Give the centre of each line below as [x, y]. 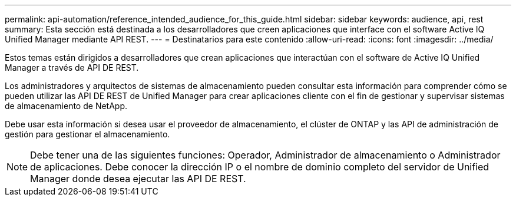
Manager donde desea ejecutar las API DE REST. [138, 179]
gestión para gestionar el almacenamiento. [87, 134]
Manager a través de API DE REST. [72, 67]
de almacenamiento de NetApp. [66, 106]
